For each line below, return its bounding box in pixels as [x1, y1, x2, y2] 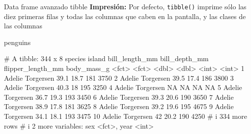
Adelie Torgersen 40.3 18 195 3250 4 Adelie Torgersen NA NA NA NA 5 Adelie [4, 82, 242, 92]
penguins [4, 37, 31, 47]
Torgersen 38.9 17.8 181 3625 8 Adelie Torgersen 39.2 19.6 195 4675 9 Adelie [4, 101, 234, 112]
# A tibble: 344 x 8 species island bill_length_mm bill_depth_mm [4, 53, 209, 64]
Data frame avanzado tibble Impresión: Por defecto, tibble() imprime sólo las [4, 1, 247, 11]
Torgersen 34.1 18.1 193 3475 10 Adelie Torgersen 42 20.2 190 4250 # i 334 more [4, 111, 247, 121]
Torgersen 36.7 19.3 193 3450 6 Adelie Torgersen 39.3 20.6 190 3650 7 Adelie [4, 91, 234, 102]
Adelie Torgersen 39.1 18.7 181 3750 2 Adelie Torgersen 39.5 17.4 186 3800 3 [4, 72, 234, 83]
